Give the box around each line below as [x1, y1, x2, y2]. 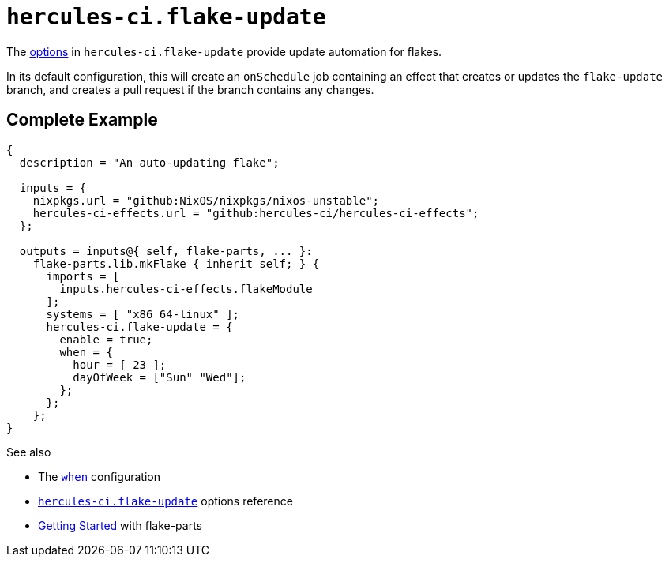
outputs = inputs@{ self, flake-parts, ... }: [19, 244, 313, 257]
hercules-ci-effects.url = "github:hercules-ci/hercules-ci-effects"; [32, 206, 479, 220]
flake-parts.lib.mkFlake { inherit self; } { [32, 257, 320, 270]
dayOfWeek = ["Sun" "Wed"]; [73, 370, 246, 384]
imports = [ [46, 269, 120, 283]
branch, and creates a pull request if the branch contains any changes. [6, 82, 374, 96]
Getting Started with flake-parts [38, 518, 203, 532]
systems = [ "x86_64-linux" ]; [46, 307, 240, 321]
